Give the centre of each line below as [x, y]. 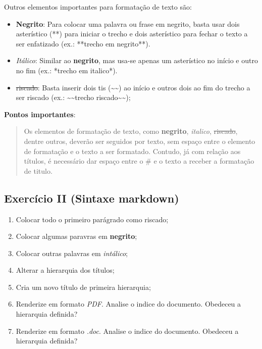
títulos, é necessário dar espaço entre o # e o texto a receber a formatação [139, 161]
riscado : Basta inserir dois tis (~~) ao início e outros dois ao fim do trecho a [133, 87]
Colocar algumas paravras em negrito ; [76, 236]
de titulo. [38, 170]
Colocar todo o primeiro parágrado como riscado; [92, 219]
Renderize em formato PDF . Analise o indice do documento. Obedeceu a [128, 304]
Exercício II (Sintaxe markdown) [92, 198]
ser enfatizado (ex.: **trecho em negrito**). [83, 43]
